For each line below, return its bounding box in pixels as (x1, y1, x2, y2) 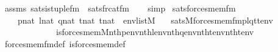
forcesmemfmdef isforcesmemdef (4, 37, 126, 50)
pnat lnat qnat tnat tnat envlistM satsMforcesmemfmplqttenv (17, 13, 273, 26)
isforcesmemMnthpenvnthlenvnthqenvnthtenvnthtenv (55, 25, 254, 38)
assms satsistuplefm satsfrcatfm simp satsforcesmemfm (4, 2, 236, 14)
